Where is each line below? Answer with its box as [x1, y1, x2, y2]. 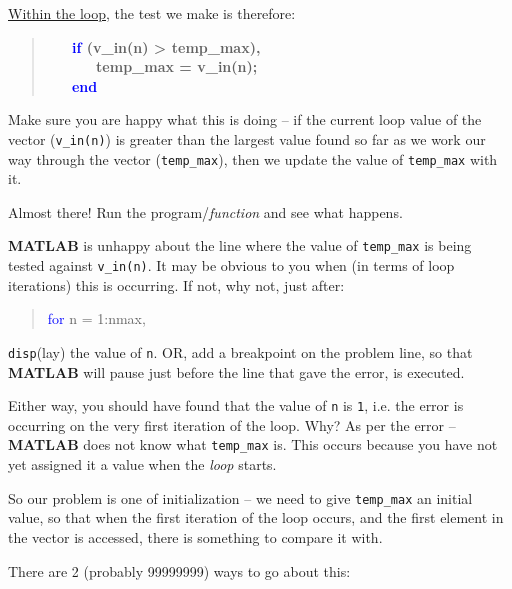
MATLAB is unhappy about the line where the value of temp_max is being [8, 235, 472, 256]
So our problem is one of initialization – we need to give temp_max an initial [8, 487, 473, 508]
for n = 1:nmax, [47, 308, 146, 329]
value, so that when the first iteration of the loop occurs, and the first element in [8, 507, 504, 528]
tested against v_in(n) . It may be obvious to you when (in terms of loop [8, 255, 455, 276]
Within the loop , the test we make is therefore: [8, 3, 296, 23]
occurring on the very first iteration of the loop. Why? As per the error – [8, 414, 456, 435]
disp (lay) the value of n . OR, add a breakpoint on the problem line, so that [8, 341, 473, 362]
